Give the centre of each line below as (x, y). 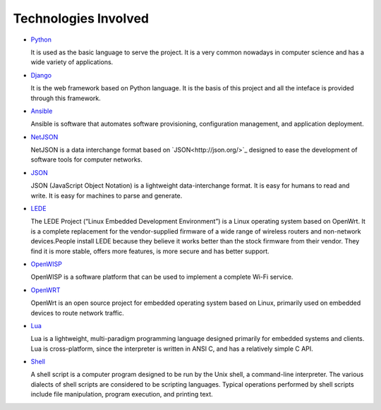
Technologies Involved (81, 18)
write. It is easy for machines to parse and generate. (107, 195)
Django (41, 75)
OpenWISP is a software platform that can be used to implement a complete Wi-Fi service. (162, 277)
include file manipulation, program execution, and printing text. (122, 394)
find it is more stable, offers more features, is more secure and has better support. (150, 251)
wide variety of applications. (72, 62)
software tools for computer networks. (86, 159)
